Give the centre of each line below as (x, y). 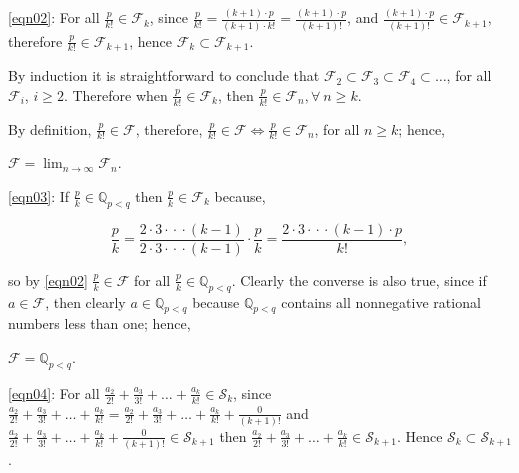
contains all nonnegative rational (381, 301)
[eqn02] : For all (54, 17)
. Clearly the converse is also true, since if (359, 279)
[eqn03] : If (39, 195)
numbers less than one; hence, (99, 323)
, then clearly (85, 301)
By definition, (50, 128)
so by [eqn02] (48, 279)
